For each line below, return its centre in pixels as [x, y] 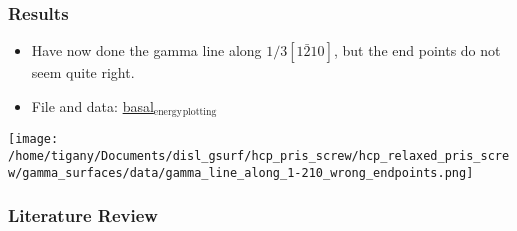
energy [167, 112]
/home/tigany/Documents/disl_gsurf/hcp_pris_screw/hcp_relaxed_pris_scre [259, 155]
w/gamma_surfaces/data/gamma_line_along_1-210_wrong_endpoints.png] [241, 172]
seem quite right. [83, 72]
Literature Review [83, 215]
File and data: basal [92, 105]
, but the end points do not [417, 50]
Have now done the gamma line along [146, 50]
